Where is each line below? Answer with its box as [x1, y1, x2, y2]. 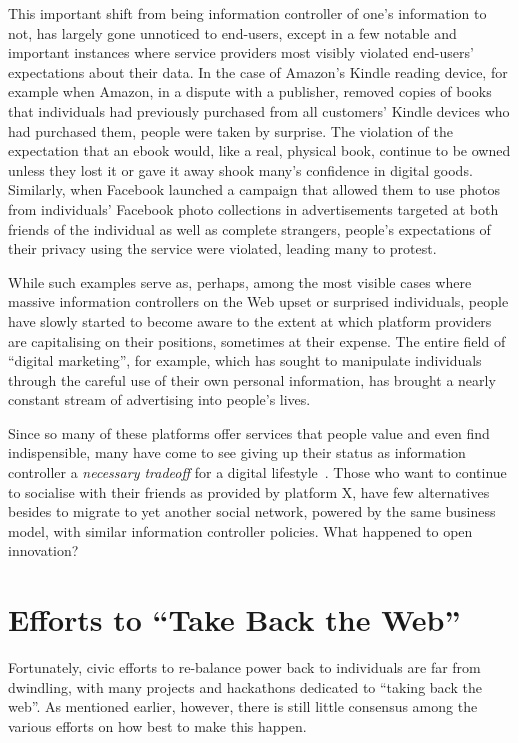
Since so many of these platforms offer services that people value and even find [8, 422, 490, 443]
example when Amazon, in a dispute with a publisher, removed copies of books [8, 81, 492, 102]
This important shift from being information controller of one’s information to [8, 3, 487, 23]
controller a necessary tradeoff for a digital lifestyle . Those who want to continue [8, 462, 507, 483]
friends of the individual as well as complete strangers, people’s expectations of [8, 218, 491, 239]
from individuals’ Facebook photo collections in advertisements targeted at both [8, 198, 499, 219]
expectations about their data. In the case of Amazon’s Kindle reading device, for [8, 61, 508, 82]
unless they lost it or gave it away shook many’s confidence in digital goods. [8, 159, 473, 180]
